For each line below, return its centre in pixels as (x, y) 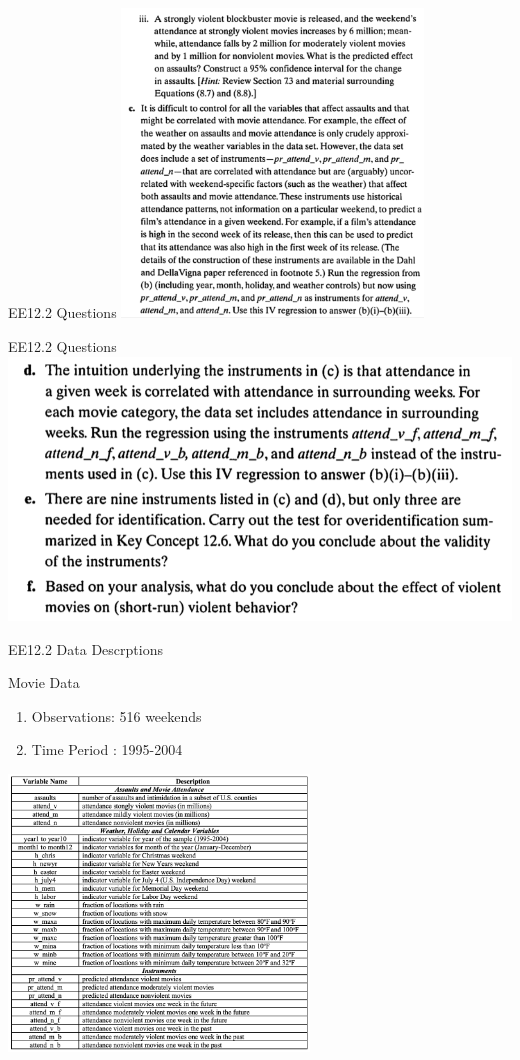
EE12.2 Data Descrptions (85, 648)
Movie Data (44, 682)
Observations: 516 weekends (116, 715)
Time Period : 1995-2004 (107, 749)
